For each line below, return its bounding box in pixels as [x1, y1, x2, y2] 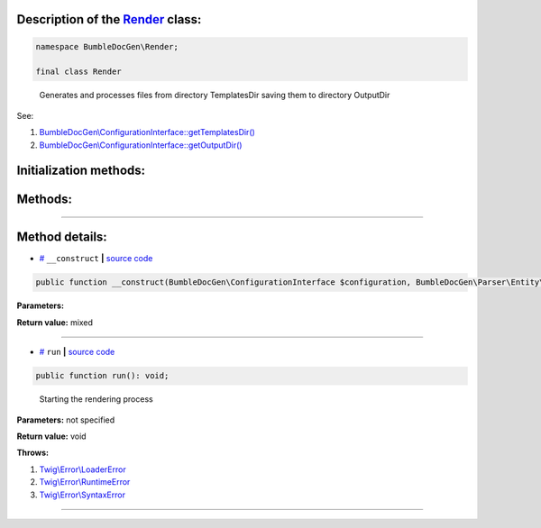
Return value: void [16, 431, 87, 442]
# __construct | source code [39, 253, 153, 264]
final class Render [35, 67, 122, 77]
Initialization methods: [16, 163, 146, 178]
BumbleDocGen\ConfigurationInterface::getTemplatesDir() [39, 127, 256, 138]
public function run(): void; [35, 370, 170, 381]
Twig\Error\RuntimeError [39, 477, 131, 487]
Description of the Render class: [16, 12, 202, 27]
